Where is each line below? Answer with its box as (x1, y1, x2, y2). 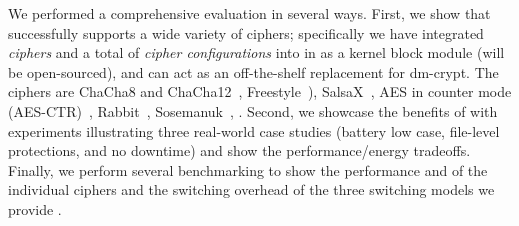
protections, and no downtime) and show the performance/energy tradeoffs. (8, 140, 471, 161)
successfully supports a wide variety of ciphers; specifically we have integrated (8, 22, 484, 43)
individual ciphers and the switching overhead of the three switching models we (8, 179, 495, 200)
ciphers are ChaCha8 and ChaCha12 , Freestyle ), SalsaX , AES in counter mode (8, 81, 512, 102)
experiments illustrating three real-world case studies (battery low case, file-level (8, 120, 500, 141)
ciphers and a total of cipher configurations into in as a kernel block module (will (8, 42, 505, 63)
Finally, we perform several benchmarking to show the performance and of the (8, 159, 488, 180)
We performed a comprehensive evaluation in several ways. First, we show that (8, 3, 491, 23)
